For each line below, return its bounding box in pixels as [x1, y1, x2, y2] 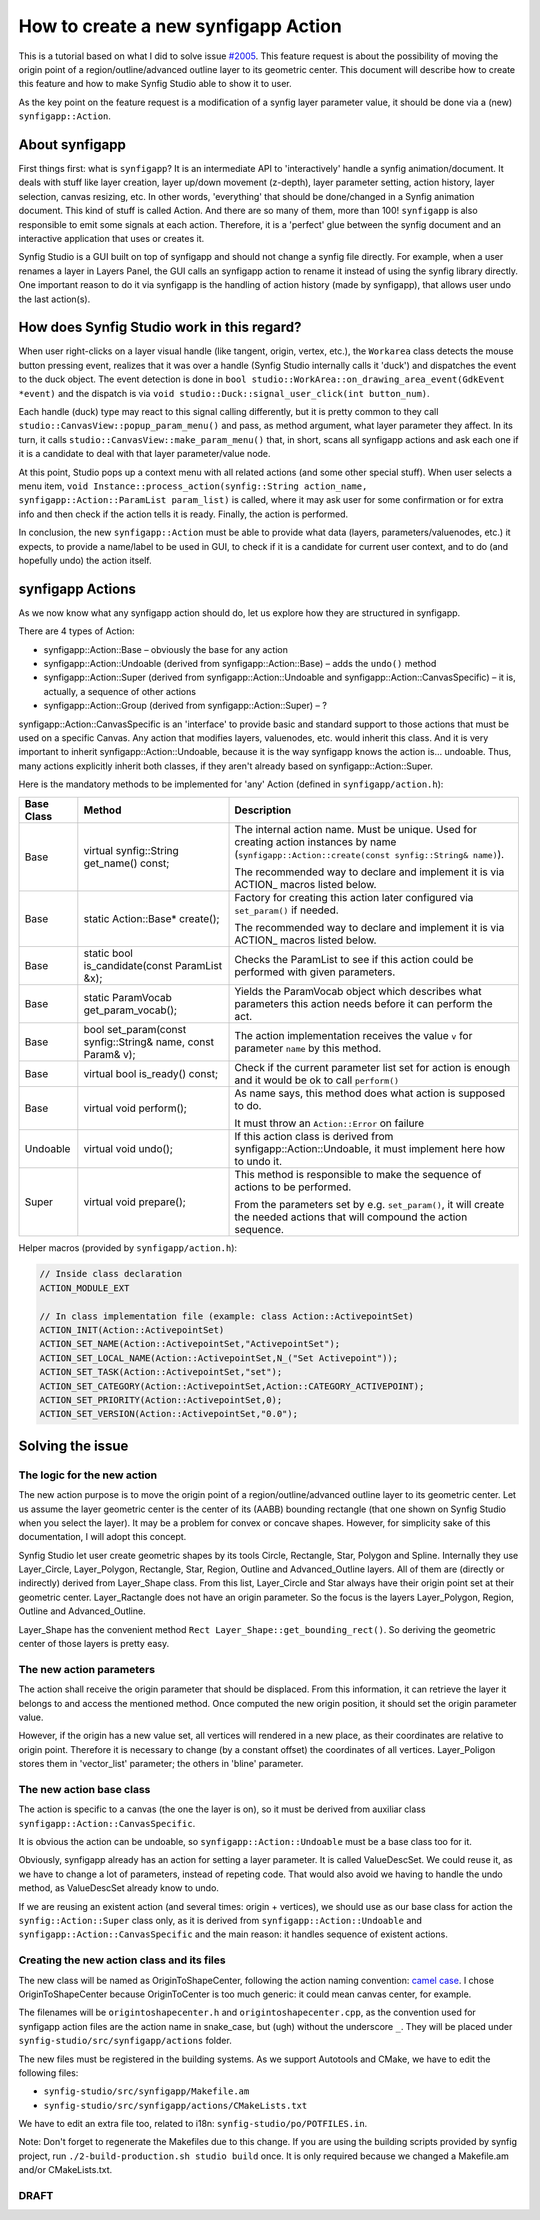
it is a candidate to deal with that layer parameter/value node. [18, 448, 271, 460]
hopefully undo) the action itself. [18, 554, 152, 566]
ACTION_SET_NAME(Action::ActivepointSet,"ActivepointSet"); [39, 1338, 341, 1350]
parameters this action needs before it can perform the [234, 996, 493, 1010]
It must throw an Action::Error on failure [234, 1116, 425, 1130]
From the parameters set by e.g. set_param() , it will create [234, 1197, 505, 1211]
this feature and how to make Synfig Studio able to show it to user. [18, 78, 292, 90]
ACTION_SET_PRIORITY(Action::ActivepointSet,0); [39, 1395, 283, 1405]
